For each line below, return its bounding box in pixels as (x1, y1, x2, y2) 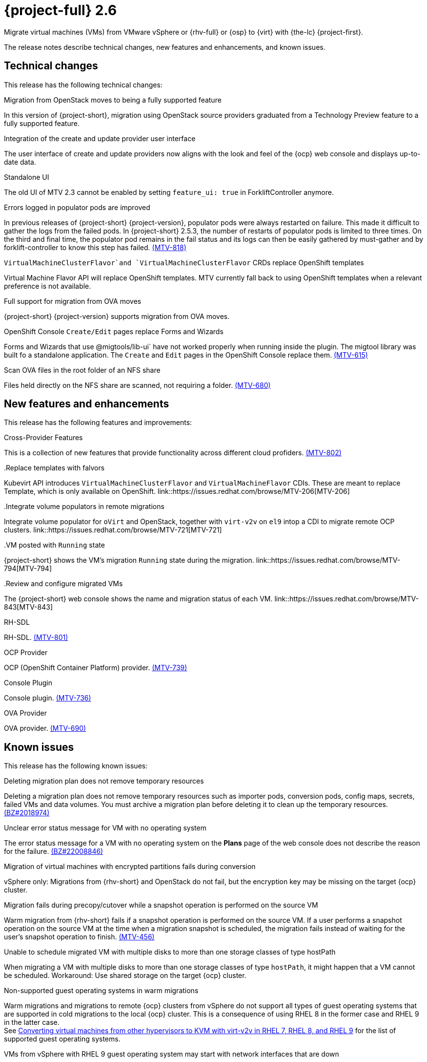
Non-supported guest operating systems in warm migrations (4, 986, 199, 995)
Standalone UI (4, 172, 49, 181)
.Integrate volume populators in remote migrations (4, 502, 164, 511)
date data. (4, 157, 36, 166)
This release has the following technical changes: (4, 80, 163, 89)
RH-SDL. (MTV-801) (4, 633, 68, 642)
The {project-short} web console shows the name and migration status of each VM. (4, 595, 273, 603)
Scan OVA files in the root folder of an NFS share (4, 365, 161, 374)
